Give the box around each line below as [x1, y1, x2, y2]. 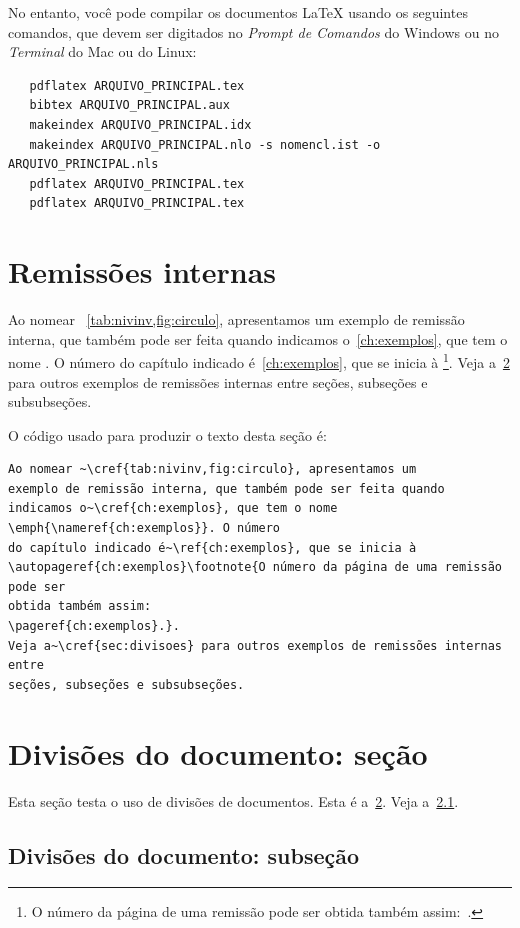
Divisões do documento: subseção [8, 839, 360, 870]
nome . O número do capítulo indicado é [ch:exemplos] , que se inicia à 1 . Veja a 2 [8, 349, 510, 372]
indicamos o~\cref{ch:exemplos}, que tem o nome [8, 501, 338, 516]
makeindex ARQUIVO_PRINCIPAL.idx [29, 117, 252, 132]
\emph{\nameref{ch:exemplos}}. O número [8, 521, 281, 536]
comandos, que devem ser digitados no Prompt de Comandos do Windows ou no [8, 21, 499, 42]
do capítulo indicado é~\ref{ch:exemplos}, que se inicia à [8, 540, 417, 555]
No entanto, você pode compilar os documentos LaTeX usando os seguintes [8, 2, 468, 22]
